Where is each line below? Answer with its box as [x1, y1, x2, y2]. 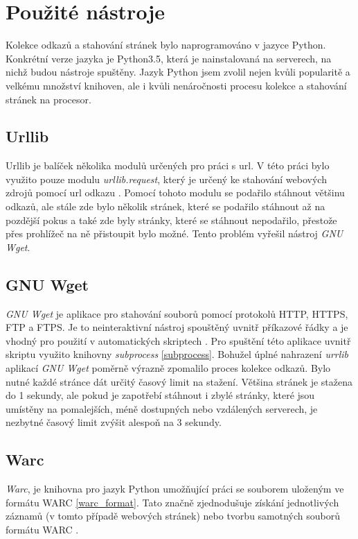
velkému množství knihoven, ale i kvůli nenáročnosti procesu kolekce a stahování [6, 78, 347, 92]
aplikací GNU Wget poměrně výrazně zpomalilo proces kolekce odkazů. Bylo [6, 361, 331, 375]
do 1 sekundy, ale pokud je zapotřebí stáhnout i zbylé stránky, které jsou [6, 388, 315, 402]
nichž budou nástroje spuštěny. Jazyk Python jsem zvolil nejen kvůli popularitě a [6, 65, 350, 79]
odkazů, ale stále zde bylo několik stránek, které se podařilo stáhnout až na [6, 199, 325, 214]
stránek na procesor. [6, 92, 91, 106]
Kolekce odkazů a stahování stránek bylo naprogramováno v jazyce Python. [6, 37, 326, 52]
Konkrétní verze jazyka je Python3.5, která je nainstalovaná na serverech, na [6, 51, 332, 65]
